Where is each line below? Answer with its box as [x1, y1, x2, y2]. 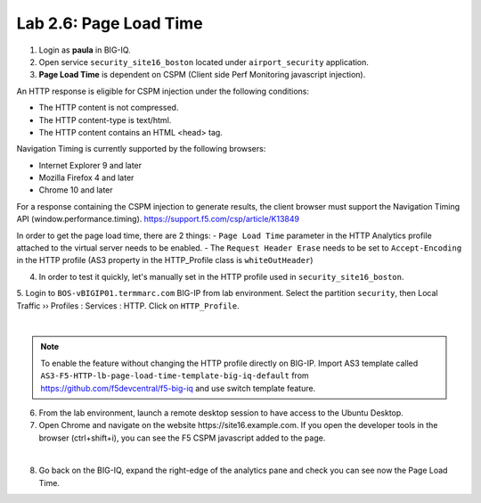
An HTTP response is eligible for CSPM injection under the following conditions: [16, 86, 310, 96]
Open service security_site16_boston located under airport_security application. [38, 56, 370, 67]
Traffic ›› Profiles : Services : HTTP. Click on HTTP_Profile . [16, 300, 240, 311]
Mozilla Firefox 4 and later [38, 172, 135, 183]
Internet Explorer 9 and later [38, 160, 143, 170]
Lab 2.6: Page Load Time [16, 13, 204, 33]
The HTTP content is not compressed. [38, 103, 179, 113]
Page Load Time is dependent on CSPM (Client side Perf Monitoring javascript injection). [38, 70, 366, 80]
